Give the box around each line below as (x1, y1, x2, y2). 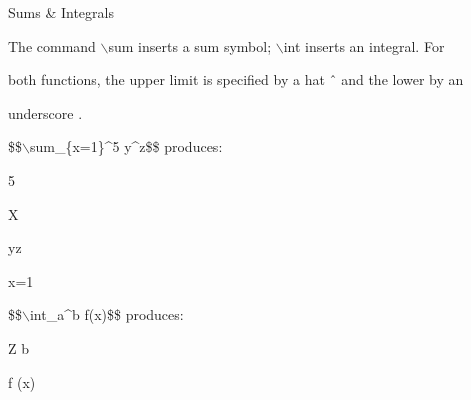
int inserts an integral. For (283, 35, 445, 56)
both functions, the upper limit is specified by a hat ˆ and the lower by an (8, 69, 464, 90)
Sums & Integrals (8, 2, 114, 22)
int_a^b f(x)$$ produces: (29, 304, 184, 325)
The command (8, 35, 96, 56)
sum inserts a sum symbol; (108, 35, 272, 56)
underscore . (8, 102, 83, 123)
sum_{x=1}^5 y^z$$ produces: (29, 136, 223, 157)
